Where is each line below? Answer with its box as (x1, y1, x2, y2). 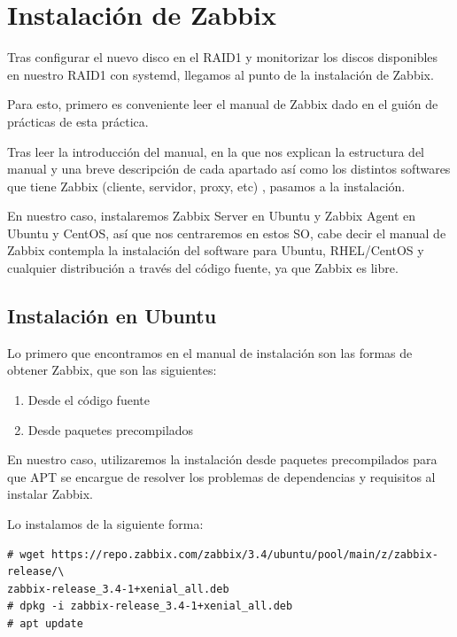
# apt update (7, 617, 83, 630)
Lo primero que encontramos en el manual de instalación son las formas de (7, 343, 413, 361)
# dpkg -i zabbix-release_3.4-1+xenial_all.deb (7, 600, 293, 613)
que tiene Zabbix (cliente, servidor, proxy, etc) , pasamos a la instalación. (7, 176, 406, 195)
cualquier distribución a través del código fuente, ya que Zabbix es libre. (7, 259, 399, 277)
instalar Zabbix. (7, 485, 93, 503)
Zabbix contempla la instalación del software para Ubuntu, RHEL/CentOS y (7, 241, 424, 260)
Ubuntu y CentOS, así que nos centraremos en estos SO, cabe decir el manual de (7, 223, 446, 242)
